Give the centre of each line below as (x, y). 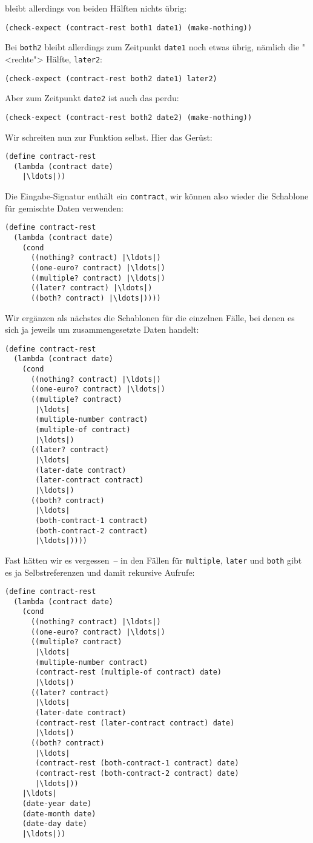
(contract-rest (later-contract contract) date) (135, 723)
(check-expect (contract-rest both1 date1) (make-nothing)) (129, 28)
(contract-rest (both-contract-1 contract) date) (137, 763)
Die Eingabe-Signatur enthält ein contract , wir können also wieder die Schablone (157, 196)
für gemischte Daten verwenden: (64, 208)
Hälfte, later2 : (74, 58)
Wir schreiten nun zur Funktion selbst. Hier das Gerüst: (109, 137)
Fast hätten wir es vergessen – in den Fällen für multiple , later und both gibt (153, 560)
